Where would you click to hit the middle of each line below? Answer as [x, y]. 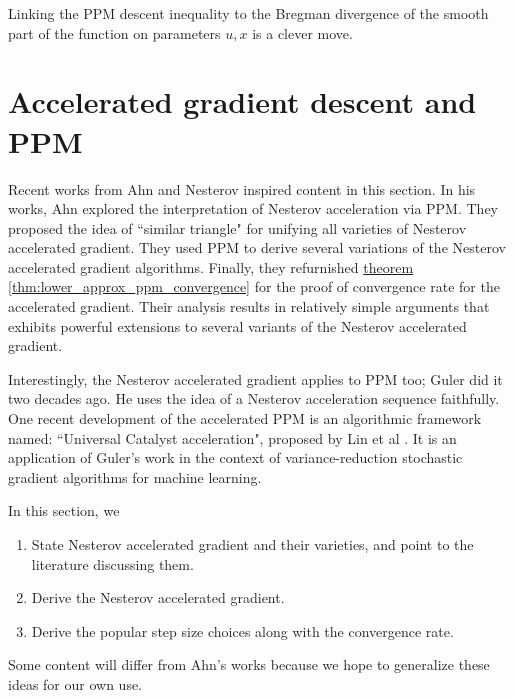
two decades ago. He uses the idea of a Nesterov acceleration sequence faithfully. [254, 398]
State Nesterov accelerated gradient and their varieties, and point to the [252, 544]
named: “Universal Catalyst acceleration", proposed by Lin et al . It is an [232, 437]
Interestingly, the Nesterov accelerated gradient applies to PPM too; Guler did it [255, 378]
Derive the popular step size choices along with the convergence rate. [242, 630]
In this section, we [64, 510]
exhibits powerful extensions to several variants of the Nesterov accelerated [237, 325]
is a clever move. [302, 32]
